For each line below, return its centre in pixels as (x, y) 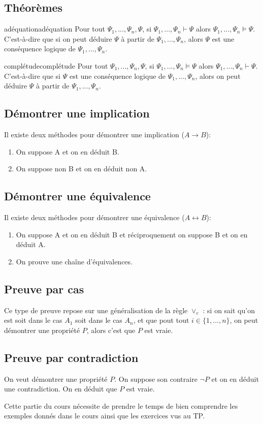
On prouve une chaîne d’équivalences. (74, 261)
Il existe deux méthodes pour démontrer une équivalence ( (94, 217)
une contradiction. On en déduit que (61, 389)
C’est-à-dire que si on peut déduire (58, 38)
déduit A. (31, 244)
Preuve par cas (44, 289)
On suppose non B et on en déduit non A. (81, 169)
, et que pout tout (161, 320)
